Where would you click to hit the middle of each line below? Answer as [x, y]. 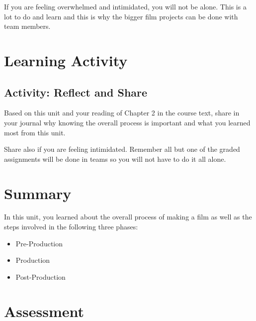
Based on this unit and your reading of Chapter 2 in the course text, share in [122, 113]
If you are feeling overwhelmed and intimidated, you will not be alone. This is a [125, 6]
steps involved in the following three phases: [71, 227]
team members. [27, 26]
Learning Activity [66, 60]
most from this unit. [35, 132]
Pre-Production [39, 243]
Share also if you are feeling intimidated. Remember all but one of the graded [122, 149]
